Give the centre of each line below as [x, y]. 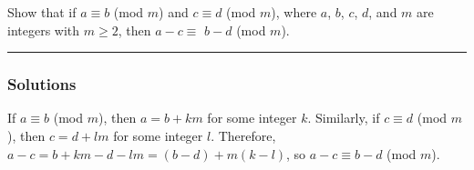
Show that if [42, 12]
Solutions [42, 84]
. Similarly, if [344, 118]
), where [294, 12]
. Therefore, [243, 135]
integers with [44, 30]
